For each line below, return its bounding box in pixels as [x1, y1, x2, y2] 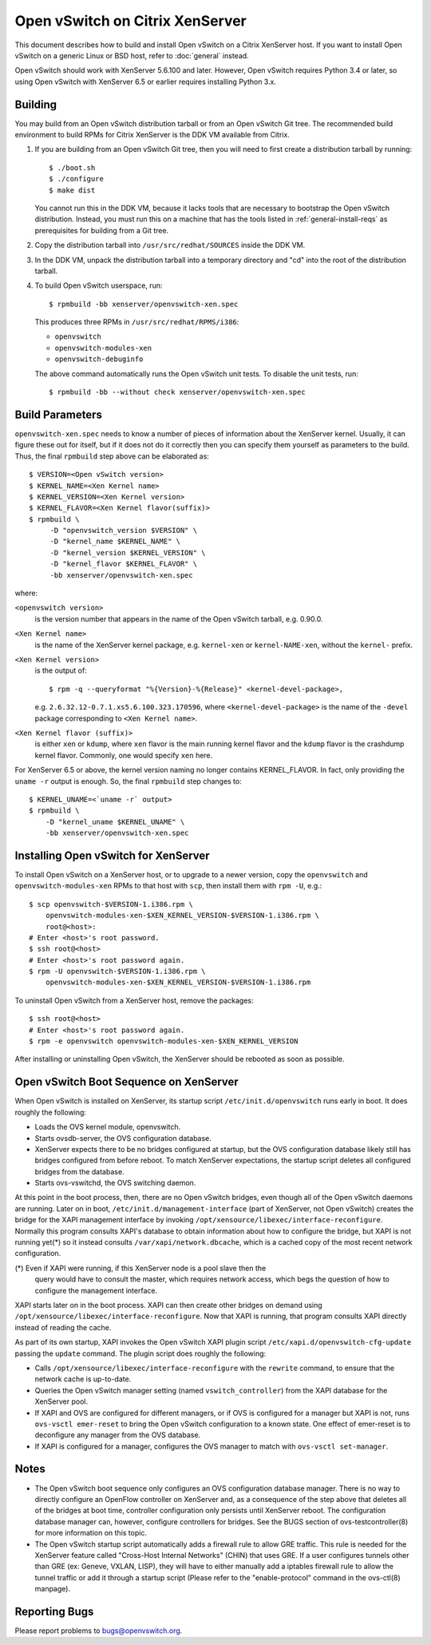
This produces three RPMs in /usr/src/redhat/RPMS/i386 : [34, 317, 239, 327]
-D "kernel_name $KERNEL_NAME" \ [49, 537, 181, 546]
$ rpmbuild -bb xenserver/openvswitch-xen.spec [49, 300, 239, 308]
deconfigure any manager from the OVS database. [34, 1430, 201, 1440]
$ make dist [49, 185, 96, 195]
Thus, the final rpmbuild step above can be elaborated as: [14, 451, 209, 461]
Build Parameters [14, 407, 103, 421]
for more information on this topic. [34, 1528, 148, 1538]
